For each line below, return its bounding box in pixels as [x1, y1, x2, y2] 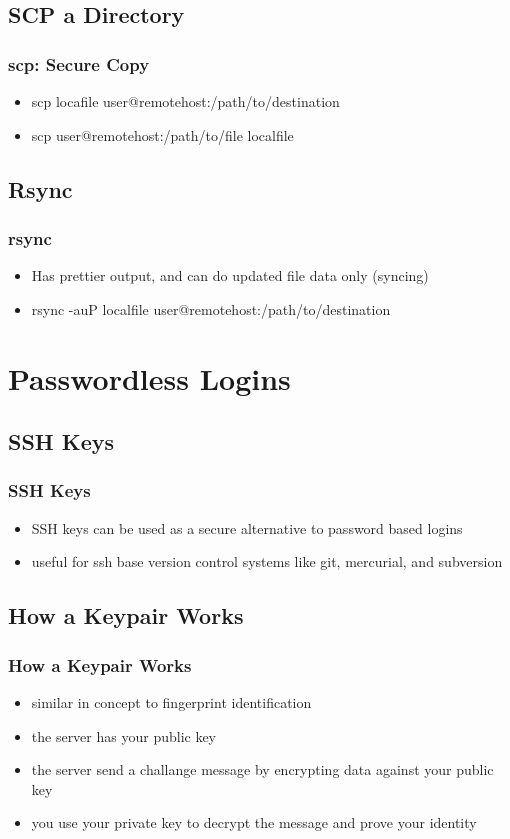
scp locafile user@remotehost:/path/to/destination [31, 91, 340, 111]
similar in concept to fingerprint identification [31, 691, 312, 712]
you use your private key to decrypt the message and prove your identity [31, 812, 477, 833]
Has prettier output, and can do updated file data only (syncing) [31, 265, 429, 286]
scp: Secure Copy [8, 51, 150, 76]
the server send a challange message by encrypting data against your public [31, 759, 494, 780]
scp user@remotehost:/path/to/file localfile [31, 124, 294, 145]
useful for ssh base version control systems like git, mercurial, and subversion [31, 551, 503, 572]
